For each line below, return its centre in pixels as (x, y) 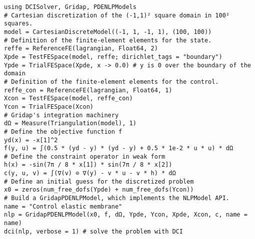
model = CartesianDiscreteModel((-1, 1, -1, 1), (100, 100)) (108, 32)
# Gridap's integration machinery (61, 115)
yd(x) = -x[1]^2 (31, 140)
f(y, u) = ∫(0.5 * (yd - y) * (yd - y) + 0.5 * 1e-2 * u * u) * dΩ (119, 148)
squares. (18, 24)
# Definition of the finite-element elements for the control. (111, 82)
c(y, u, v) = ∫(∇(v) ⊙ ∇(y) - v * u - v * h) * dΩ (90, 173)
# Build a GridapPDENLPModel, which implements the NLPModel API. (117, 198)
